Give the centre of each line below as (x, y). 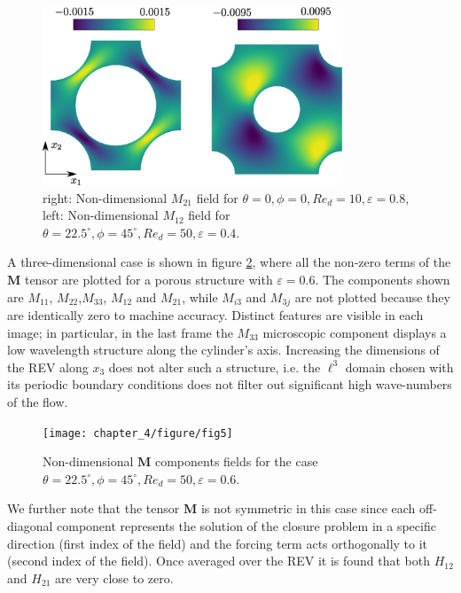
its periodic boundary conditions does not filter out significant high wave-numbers (230, 384)
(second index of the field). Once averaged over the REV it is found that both (219, 561)
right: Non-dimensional (105, 197)
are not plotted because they (372, 296)
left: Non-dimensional (101, 215)
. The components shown (383, 280)
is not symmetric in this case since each (308, 508)
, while (200, 296)
